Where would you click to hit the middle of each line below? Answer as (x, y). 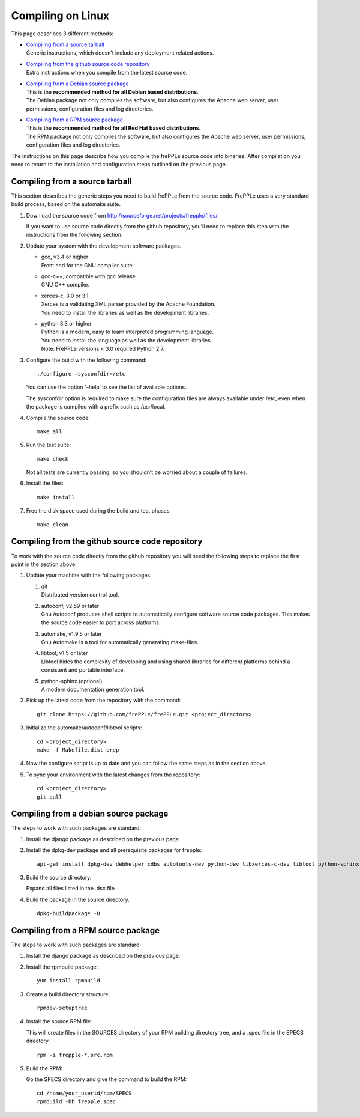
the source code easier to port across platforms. (101, 622)
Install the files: (45, 483)
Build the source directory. (59, 878)
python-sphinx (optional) (72, 681)
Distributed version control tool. (80, 595)
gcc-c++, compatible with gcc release (88, 276)
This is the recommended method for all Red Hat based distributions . (113, 128)
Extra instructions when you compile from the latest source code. (107, 73)
